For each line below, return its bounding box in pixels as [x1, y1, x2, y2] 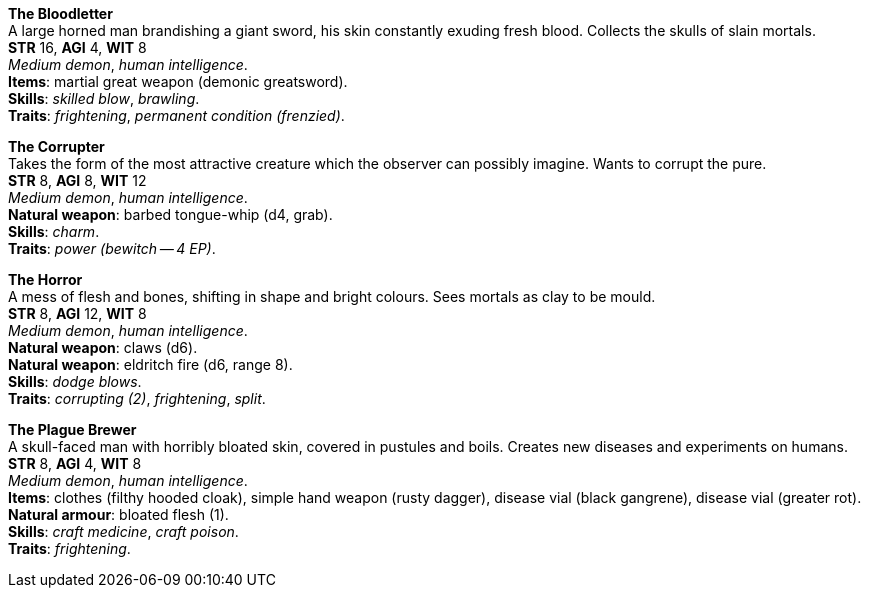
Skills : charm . [8, 223, 100, 240]
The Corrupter [8, 138, 105, 155]
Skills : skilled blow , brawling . [8, 90, 200, 107]
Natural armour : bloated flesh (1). [8, 506, 229, 523]
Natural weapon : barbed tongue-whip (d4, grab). [8, 206, 333, 223]
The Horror [8, 271, 83, 288]
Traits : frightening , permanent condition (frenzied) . [8, 107, 345, 124]
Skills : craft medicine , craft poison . [8, 523, 239, 540]
